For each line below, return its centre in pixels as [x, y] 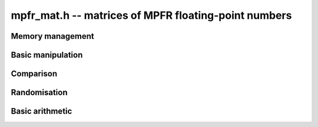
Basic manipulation [47, 55]
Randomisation [39, 93]
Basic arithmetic [42, 111]
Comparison [34, 74]
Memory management [52, 36]
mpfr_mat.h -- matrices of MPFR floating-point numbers [151, 15]
